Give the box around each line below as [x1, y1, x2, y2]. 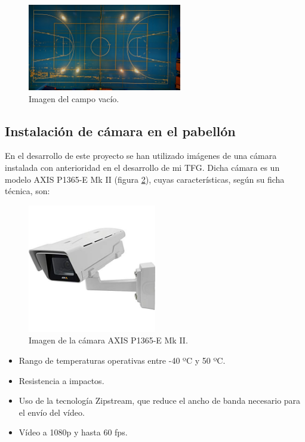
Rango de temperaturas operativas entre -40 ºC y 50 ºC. [19, 354, 226, 367]
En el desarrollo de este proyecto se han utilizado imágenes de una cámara [5, 149, 277, 162]
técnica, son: [5, 185, 50, 197]
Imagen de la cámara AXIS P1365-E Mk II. [29, 334, 188, 346]
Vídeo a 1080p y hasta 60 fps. [19, 426, 128, 438]
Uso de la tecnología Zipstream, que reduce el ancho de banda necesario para [19, 394, 301, 407]
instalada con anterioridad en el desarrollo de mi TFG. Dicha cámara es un [5, 161, 280, 174]
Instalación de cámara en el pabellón [5, 121, 236, 140]
